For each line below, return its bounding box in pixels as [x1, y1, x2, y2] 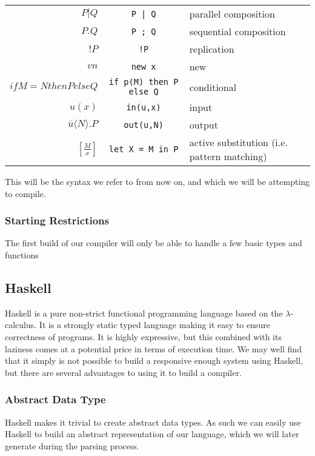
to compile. [5, 187, 46, 199]
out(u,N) [124, 119, 164, 130]
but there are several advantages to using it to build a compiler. [5, 366, 242, 378]
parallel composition [189, 7, 275, 21]
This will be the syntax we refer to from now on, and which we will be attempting [5, 175, 310, 187]
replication [189, 42, 234, 56]
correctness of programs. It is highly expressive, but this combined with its [5, 330, 282, 343]
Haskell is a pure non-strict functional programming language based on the [5, 306, 283, 319]
